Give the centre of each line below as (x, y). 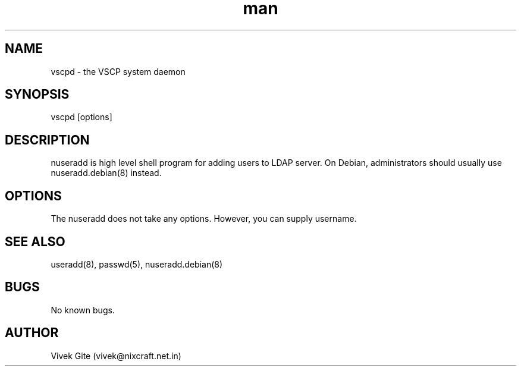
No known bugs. (83, 310)
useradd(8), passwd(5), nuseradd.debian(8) (137, 264)
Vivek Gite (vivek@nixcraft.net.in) (116, 356)
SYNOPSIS (37, 95)
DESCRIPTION (47, 140)
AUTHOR (32, 333)
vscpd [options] (81, 117)
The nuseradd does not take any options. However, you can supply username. (204, 219)
